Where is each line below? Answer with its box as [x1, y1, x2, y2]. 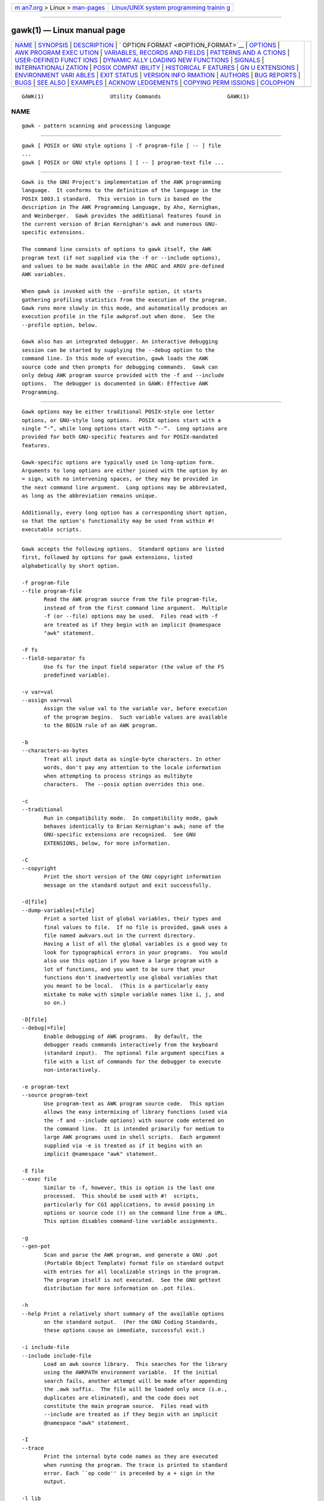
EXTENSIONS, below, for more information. [44, 839, 171, 847]
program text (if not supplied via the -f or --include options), [22, 254, 221, 261]
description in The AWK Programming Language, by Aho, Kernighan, [22, 204, 221, 211]
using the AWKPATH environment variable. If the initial [44, 1369, 218, 1376]
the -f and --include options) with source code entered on [44, 1117, 224, 1124]
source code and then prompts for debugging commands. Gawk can [22, 363, 218, 370]
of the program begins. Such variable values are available [44, 713, 227, 720]
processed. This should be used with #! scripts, [44, 1192, 199, 1200]
